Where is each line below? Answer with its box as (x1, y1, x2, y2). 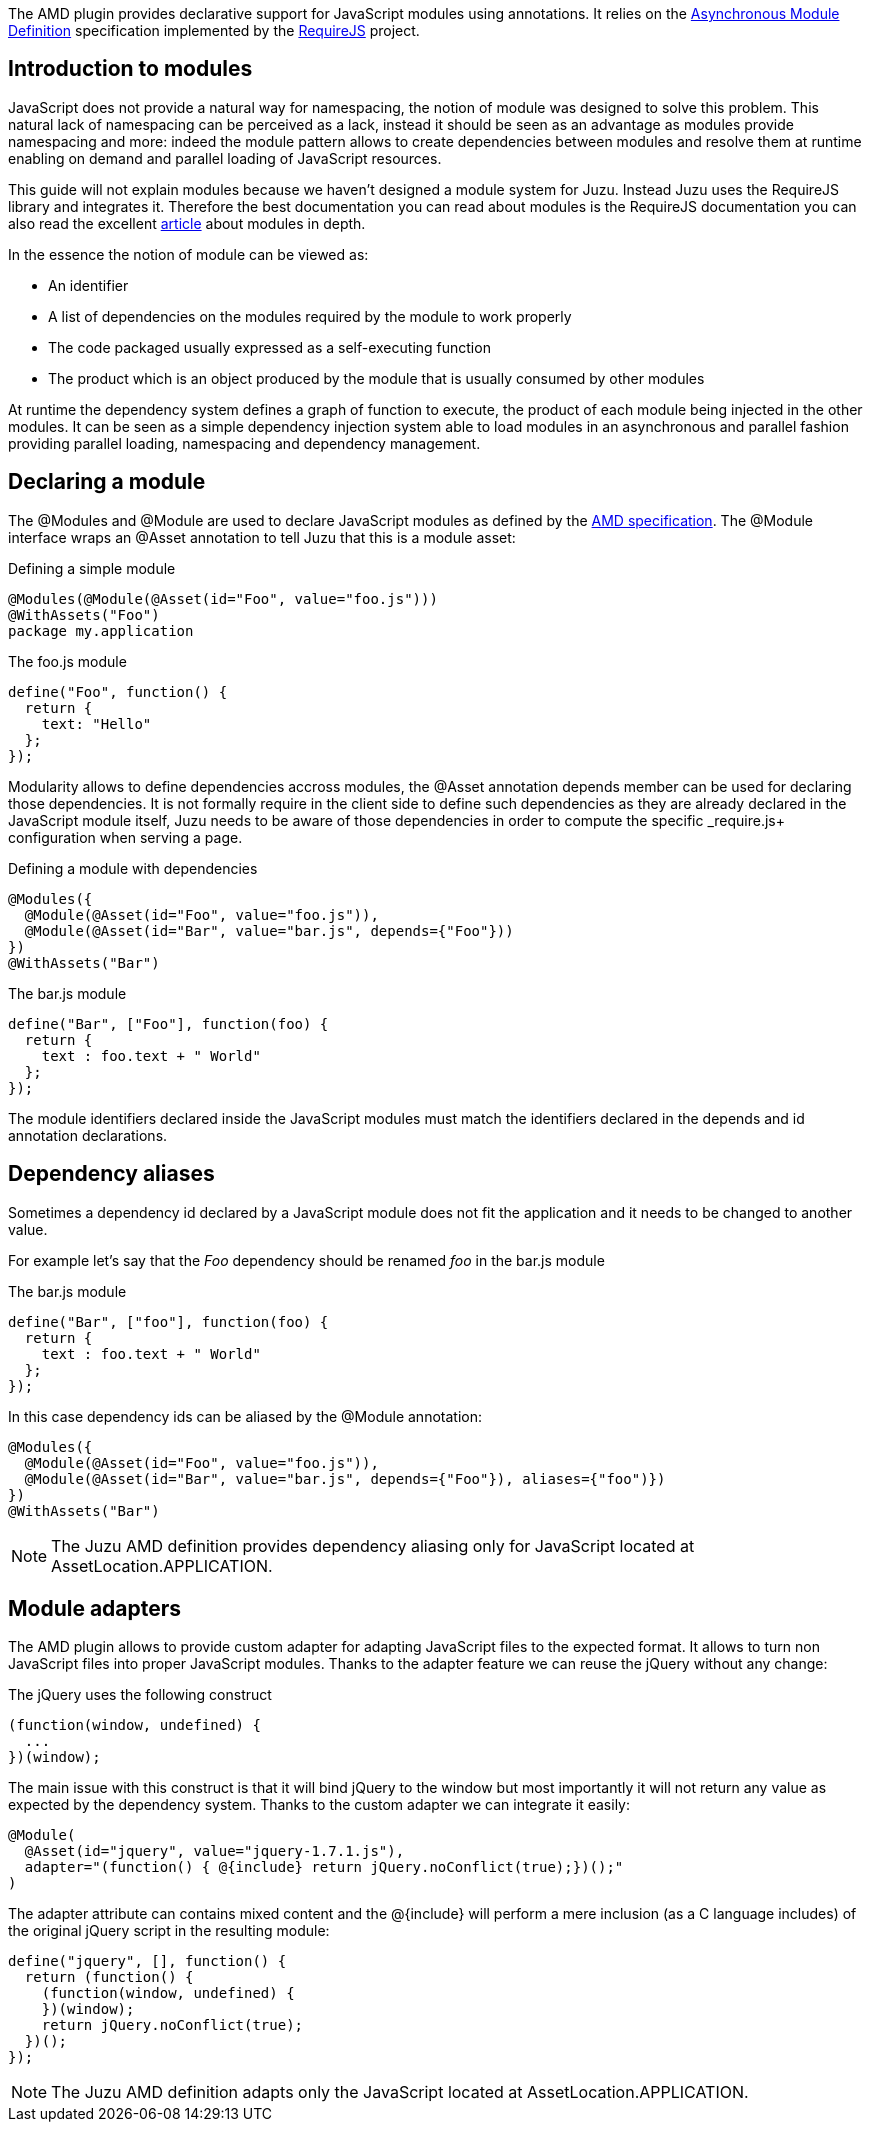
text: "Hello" (41, 715, 152, 732)
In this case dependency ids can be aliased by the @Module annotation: (8, 1407, 482, 1425)
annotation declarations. (8, 1126, 168, 1144)
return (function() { (24, 1969, 194, 1986)
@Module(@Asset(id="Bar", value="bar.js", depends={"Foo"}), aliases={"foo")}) (24, 1470, 666, 1487)
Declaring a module (8, 469, 206, 495)
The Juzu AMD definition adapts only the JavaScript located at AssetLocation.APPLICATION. (51, 2082, 749, 2103)
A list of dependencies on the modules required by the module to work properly (48, 307, 572, 325)
